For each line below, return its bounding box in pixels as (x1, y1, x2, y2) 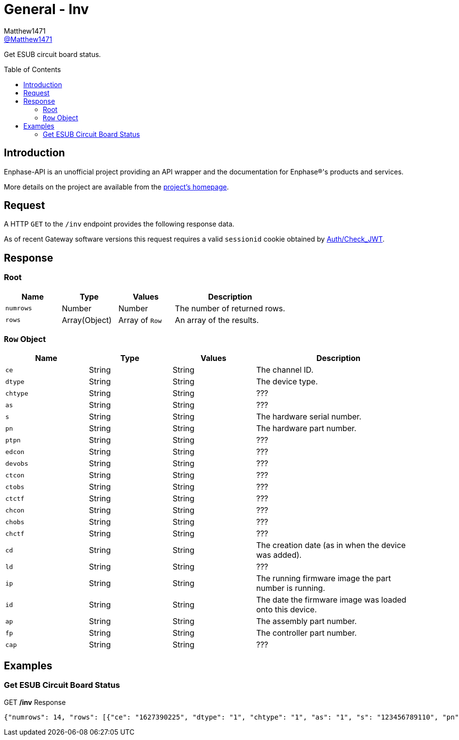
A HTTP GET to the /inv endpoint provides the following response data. (4, 220, 234, 228)
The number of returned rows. (175, 303, 285, 313)
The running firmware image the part (256, 573, 391, 584)
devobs (5, 459, 28, 467)
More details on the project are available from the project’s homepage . (4, 182, 229, 191)
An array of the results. (175, 315, 259, 325)
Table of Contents (4, 65, 61, 74)
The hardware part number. (256, 423, 356, 434)
